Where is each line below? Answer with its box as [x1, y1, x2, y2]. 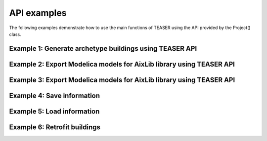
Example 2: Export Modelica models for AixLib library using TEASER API [9, 60, 235, 69]
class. [9, 31, 22, 37]
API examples [9, 7, 67, 18]
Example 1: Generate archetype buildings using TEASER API [9, 44, 197, 53]
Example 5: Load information [9, 107, 100, 115]
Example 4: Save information [9, 91, 100, 100]
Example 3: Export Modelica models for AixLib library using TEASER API [9, 75, 235, 84]
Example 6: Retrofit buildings [9, 123, 101, 131]
